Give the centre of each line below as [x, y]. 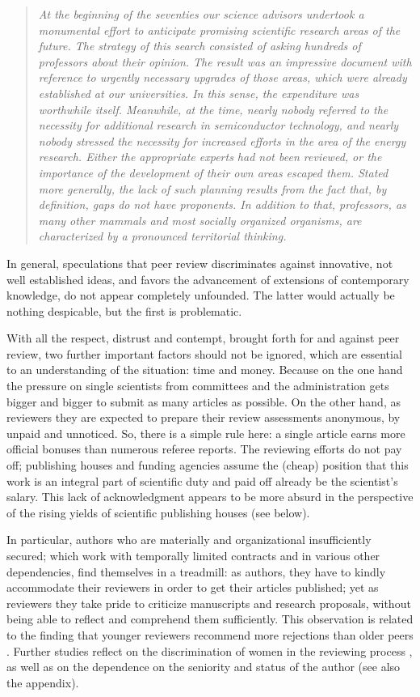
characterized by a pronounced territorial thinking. [162, 236]
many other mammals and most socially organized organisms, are [200, 220]
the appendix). [43, 682]
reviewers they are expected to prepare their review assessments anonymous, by [204, 417]
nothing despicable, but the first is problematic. [124, 310]
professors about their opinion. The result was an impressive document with [225, 61]
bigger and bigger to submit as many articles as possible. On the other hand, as [204, 401]
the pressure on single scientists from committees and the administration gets [198, 386]
